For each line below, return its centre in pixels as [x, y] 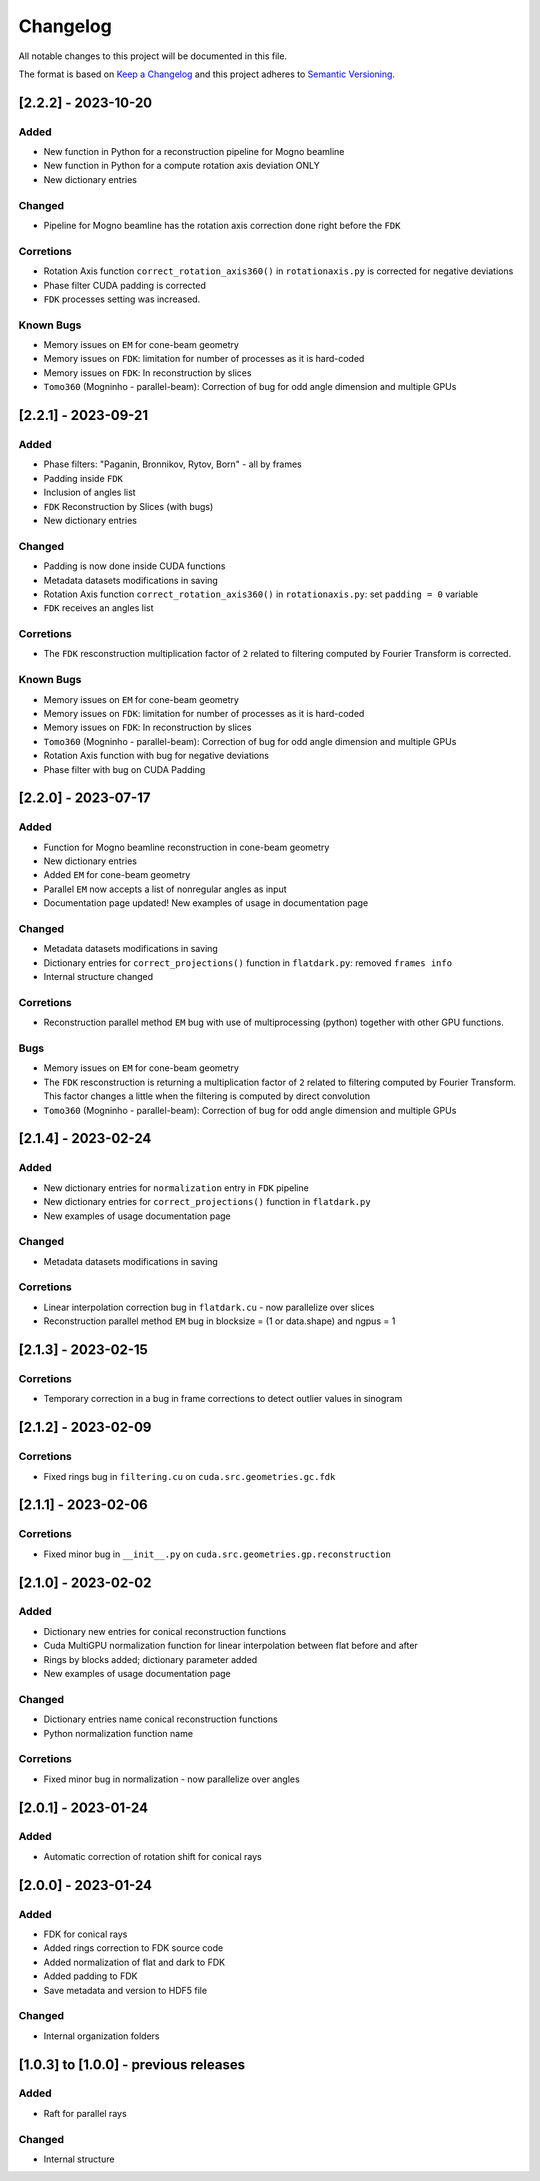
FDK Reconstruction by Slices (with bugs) [128, 506]
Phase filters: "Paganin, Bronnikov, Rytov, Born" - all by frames [172, 464]
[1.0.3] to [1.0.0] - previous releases [131, 2064]
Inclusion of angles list [89, 492]
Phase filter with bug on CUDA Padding [124, 769]
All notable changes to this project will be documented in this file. [153, 56]
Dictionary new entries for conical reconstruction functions [165, 1631]
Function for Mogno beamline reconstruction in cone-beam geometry [186, 847]
